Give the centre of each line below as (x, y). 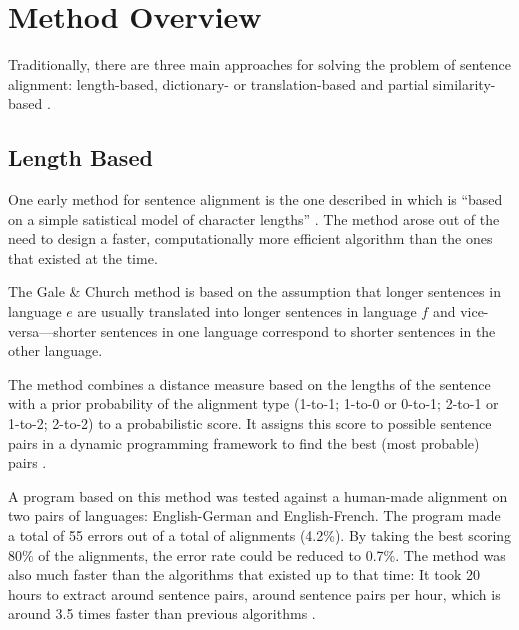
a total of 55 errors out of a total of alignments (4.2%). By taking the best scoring (260, 535)
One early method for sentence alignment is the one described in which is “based (255, 199)
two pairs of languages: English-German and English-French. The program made (254, 515)
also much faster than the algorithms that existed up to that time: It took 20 (244, 574)
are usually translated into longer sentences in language (247, 311)
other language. (55, 350)
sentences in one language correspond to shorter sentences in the (298, 330)
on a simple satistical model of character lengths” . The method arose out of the (254, 218)
